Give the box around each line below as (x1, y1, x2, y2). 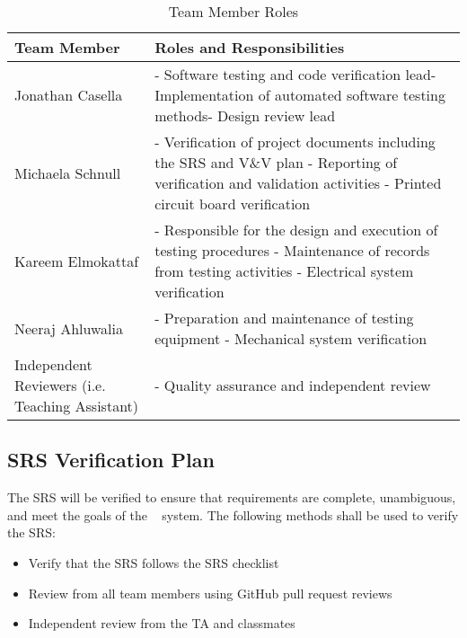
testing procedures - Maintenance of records (154, 240, 430, 261)
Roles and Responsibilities (154, 37, 345, 58)
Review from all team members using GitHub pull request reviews (28, 583, 392, 602)
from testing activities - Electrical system (154, 261, 414, 281)
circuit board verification (154, 193, 311, 214)
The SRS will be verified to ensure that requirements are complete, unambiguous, (7, 488, 456, 507)
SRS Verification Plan (7, 446, 215, 474)
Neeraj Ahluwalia (14, 317, 123, 339)
